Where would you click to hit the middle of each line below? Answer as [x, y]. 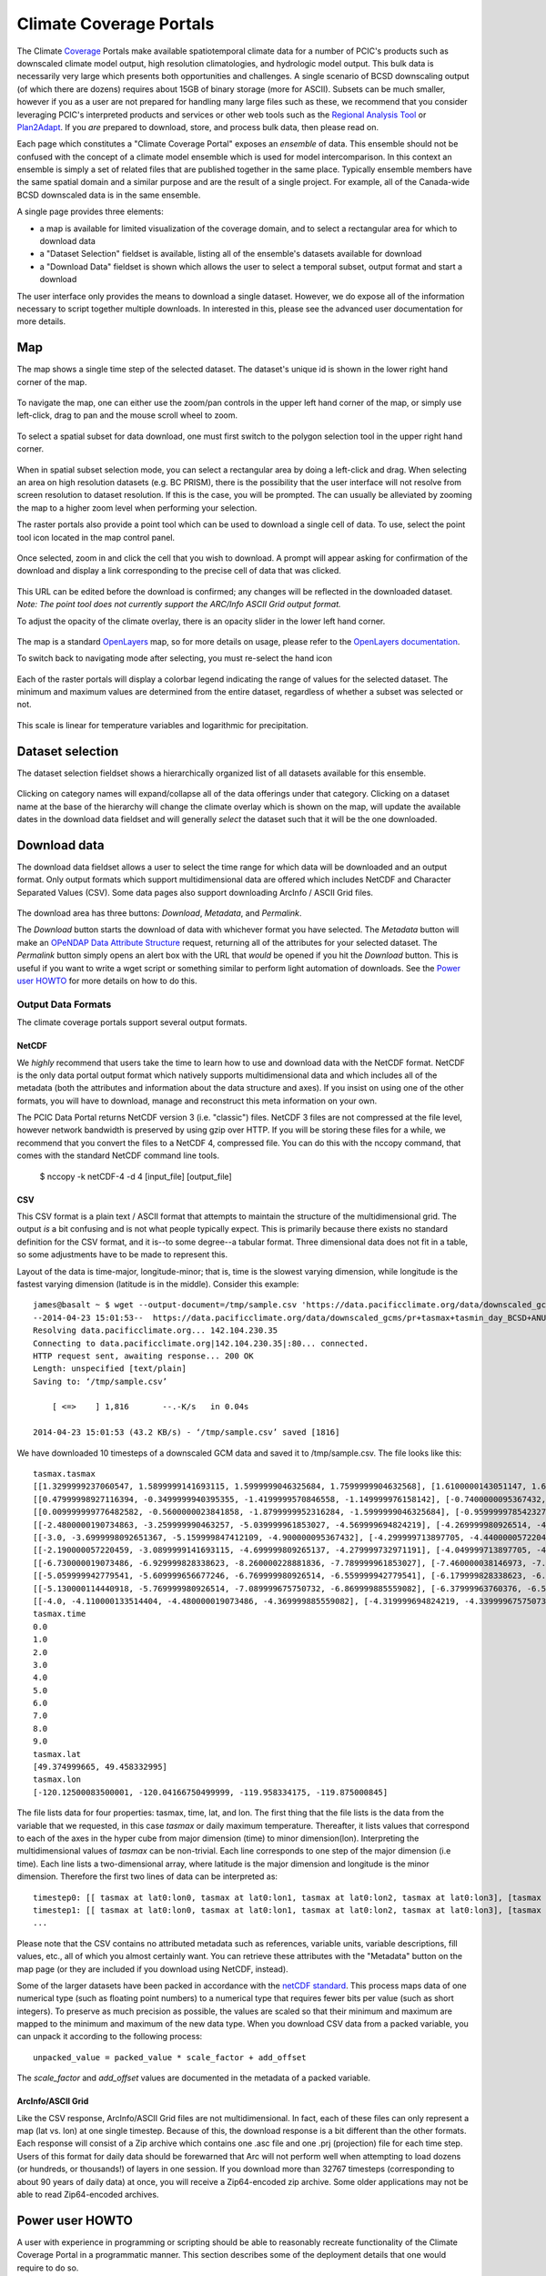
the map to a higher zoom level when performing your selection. [137, 508]
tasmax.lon [57, 1779]
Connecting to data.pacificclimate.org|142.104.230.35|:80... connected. [201, 1343]
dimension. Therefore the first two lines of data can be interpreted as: [147, 1876]
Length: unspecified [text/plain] [110, 1369]
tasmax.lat [57, 1754]
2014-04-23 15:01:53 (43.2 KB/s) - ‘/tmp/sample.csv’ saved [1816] [187, 1433]
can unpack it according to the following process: [110, 2037]
